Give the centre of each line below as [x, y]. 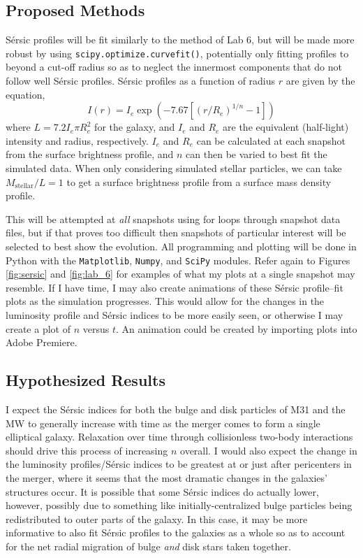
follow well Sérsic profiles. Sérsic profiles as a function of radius [141, 81]
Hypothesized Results [86, 380]
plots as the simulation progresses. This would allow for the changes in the [165, 301]
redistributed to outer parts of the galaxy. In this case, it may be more [157, 518]
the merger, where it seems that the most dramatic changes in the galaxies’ [166, 477]
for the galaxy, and [135, 127]
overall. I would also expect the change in [269, 450]
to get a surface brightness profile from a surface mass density [199, 181]
